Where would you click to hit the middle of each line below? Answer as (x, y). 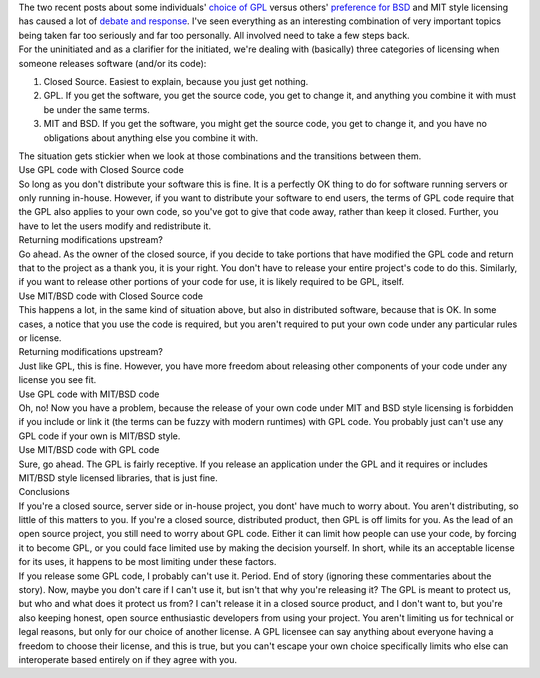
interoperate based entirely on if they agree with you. (127, 659)
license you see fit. (57, 380)
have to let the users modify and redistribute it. (115, 226)
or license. (40, 337)
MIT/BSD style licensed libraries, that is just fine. (118, 477)
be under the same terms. (96, 109)
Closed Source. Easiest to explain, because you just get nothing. (176, 81)
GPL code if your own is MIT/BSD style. (99, 436)
